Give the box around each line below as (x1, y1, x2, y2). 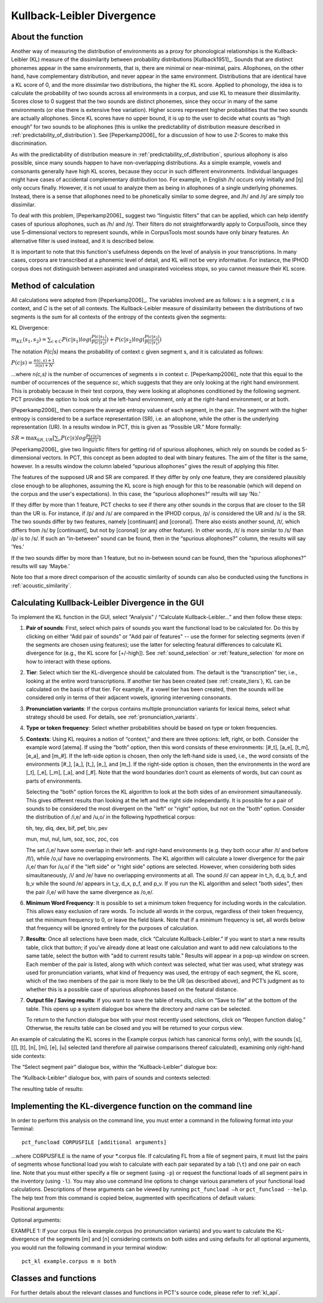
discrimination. (11, 140, 48, 147)
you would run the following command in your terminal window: (11, 1244, 167, 1251)
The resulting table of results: (11, 1085, 84, 1092)
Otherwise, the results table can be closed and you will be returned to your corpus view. (26, 1025, 243, 1032)
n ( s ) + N (35, 362, 53, 368)
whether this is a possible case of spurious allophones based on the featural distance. (26, 986, 239, 993)
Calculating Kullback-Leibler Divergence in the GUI (11, 598, 205, 608)
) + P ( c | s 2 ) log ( (106, 336, 145, 344)
